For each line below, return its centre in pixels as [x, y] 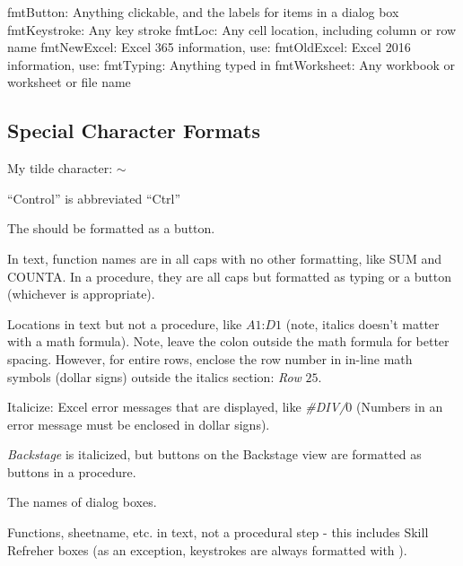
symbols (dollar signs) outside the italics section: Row [154, 376]
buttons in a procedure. [72, 471]
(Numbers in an [399, 407]
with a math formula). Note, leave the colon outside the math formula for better [228, 341]
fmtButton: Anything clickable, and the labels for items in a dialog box [203, 12]
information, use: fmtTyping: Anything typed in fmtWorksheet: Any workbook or [231, 64]
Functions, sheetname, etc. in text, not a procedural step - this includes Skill [218, 532]
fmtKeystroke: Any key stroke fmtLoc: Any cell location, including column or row [232, 29]
